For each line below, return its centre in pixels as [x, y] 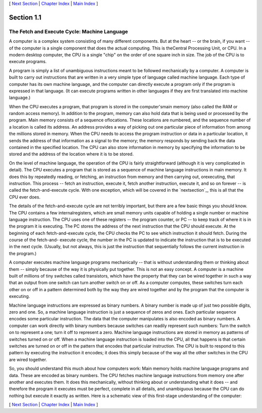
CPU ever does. [25, 197]
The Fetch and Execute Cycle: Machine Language [68, 32]
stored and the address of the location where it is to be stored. [71, 154]
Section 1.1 [25, 17]
